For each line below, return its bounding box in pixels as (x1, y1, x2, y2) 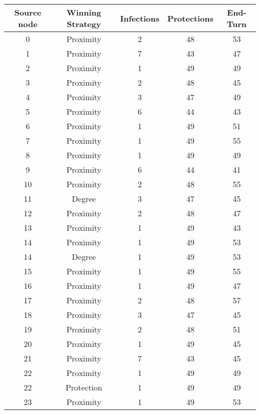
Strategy (66, 18, 101, 30)
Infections (120, 12, 159, 24)
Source (14, 7, 41, 18)
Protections (167, 12, 213, 24)
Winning (66, 7, 101, 18)
